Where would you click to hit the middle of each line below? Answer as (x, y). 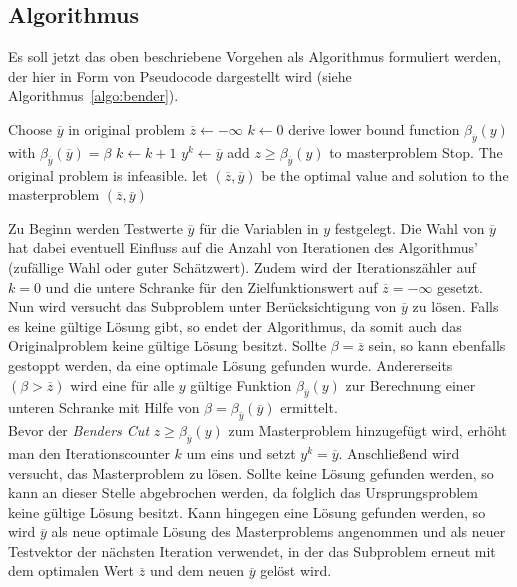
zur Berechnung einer (410, 384)
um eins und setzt (241, 452)
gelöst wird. (296, 570)
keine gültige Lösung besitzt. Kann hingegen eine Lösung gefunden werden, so (247, 511)
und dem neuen (197, 570)
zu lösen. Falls (455, 306)
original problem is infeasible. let (108, 174)
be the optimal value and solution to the (385, 174)
